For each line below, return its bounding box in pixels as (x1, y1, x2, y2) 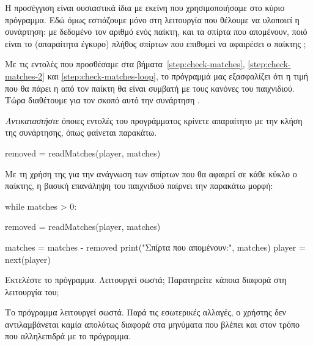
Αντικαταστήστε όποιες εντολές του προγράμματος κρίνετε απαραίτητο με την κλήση (5, 114, 303, 127)
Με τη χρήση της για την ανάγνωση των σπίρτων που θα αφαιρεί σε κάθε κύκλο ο (5, 167, 297, 180)
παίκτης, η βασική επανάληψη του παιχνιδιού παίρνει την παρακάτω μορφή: (5, 179, 273, 192)
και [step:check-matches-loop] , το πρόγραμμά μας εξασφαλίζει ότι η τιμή (47, 69, 309, 82)
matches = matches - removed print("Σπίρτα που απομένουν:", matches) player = (5, 240, 306, 253)
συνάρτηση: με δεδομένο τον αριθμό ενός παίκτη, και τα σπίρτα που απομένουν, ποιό (5, 25, 307, 38)
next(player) (5, 252, 51, 265)
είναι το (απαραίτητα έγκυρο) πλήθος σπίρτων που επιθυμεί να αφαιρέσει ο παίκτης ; (5, 37, 306, 50)
